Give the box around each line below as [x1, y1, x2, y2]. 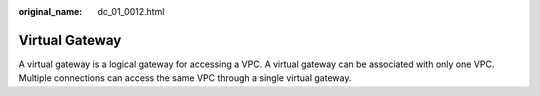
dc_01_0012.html [97, 6, 165, 17]
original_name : [18, 6, 83, 17]
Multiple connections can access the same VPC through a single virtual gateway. [18, 72, 352, 84]
